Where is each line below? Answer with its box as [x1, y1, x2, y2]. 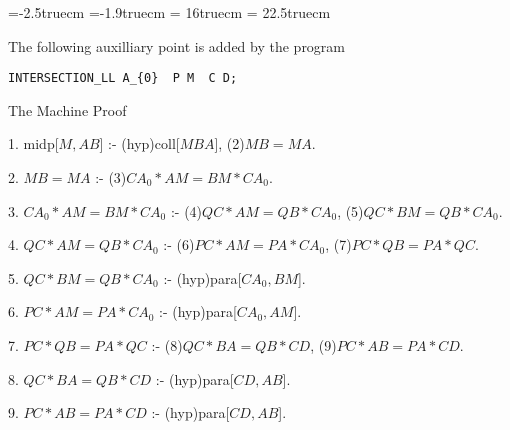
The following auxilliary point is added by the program [8, 35, 346, 56]
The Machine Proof [8, 99, 127, 120]
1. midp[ [8, 133, 59, 154]
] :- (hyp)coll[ [99, 133, 180, 154]
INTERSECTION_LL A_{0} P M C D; [8, 71, 238, 86]
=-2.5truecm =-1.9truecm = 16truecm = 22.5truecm [8, 2, 331, 22]
